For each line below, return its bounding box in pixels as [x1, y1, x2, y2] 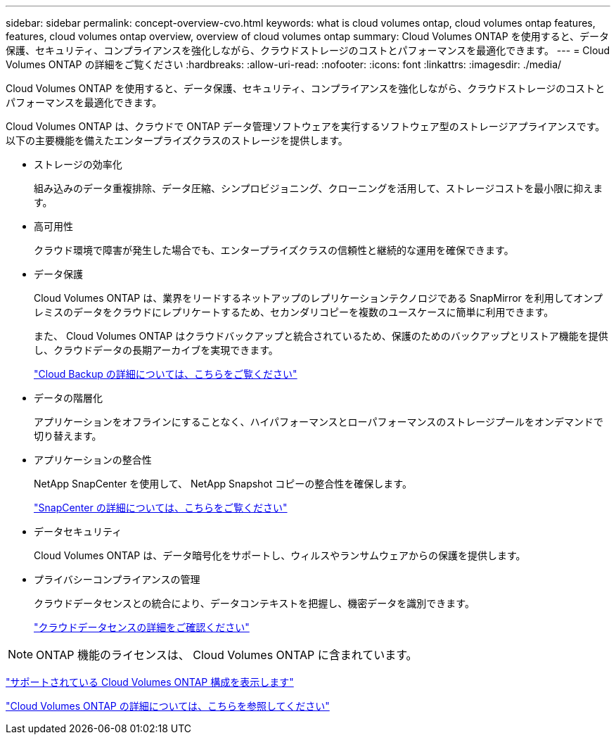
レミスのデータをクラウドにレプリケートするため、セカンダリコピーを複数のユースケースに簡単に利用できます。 [34, 306, 554, 318]
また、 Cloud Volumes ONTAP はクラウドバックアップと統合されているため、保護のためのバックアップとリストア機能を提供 [34, 330, 608, 342]
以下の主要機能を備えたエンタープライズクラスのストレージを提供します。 [6, 134, 348, 146]
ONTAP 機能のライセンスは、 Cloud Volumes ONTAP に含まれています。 [36, 648, 418, 662]
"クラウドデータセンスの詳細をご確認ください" [34, 621, 250, 633]
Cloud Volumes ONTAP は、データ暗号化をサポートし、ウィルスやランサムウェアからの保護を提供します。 [34, 549, 526, 561]
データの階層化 [34, 392, 103, 404]
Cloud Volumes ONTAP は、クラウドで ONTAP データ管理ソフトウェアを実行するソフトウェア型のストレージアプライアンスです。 [6, 120, 605, 132]
